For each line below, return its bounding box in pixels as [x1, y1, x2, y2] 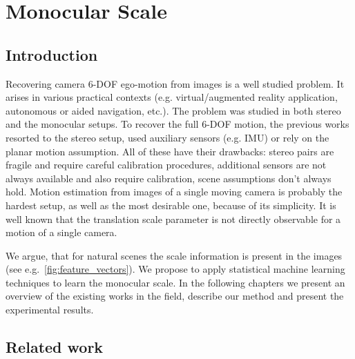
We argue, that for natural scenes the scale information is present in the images [6, 248, 343, 262]
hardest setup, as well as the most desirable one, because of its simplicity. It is [6, 197, 336, 212]
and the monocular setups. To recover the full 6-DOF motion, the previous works [6, 117, 349, 131]
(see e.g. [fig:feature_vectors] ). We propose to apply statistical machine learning [6, 262, 345, 276]
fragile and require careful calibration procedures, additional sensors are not [6, 157, 327, 172]
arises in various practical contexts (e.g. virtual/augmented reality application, [6, 90, 338, 104]
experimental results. [6, 302, 94, 317]
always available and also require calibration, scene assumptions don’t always [6, 171, 332, 185]
